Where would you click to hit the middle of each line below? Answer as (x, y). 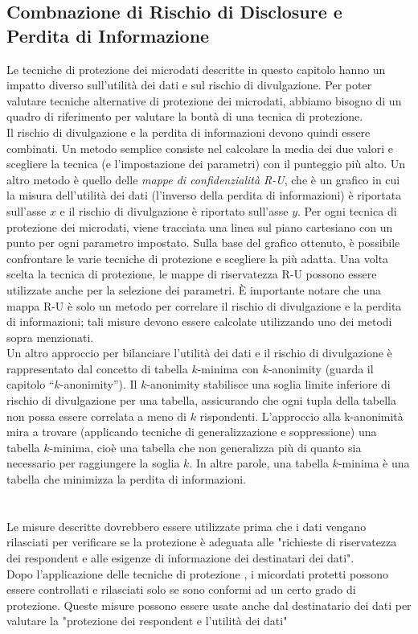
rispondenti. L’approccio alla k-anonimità (301, 416)
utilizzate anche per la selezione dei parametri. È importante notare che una (194, 289)
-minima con (228, 368)
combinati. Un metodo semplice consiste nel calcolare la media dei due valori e (200, 148)
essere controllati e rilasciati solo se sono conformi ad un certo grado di (181, 589)
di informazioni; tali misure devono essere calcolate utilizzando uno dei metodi (199, 321)
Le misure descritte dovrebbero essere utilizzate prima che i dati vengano (186, 526)
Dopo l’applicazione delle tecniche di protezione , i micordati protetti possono (197, 573)
